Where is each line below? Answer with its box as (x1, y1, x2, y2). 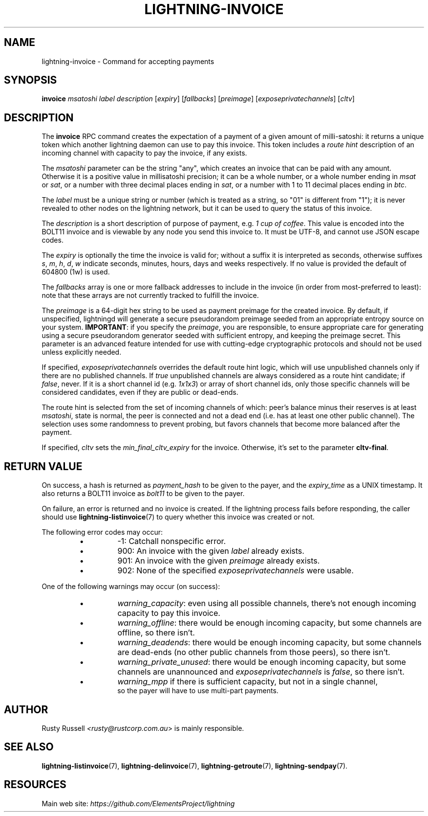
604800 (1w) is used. (42, 268, 110, 276)
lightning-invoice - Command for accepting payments (42, 57, 214, 66)
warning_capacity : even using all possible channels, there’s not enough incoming (117, 598, 416, 609)
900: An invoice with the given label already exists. (117, 546, 304, 556)
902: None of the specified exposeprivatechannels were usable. (117, 566, 354, 576)
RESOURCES (4, 778, 66, 791)
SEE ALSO (4, 741, 54, 753)
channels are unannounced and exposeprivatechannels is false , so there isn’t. (117, 667, 405, 677)
